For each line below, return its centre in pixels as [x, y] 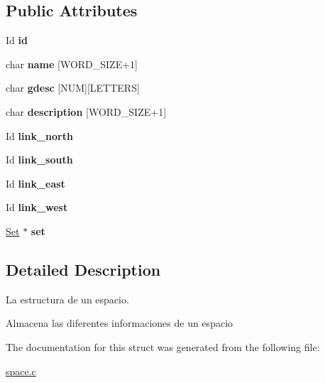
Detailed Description [83, 269]
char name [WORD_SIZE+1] [72, 64]
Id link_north [39, 135]
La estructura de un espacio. [67, 299]
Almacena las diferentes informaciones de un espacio [120, 323]
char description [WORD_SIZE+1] [86, 111]
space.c [21, 371]
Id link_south [39, 160]
